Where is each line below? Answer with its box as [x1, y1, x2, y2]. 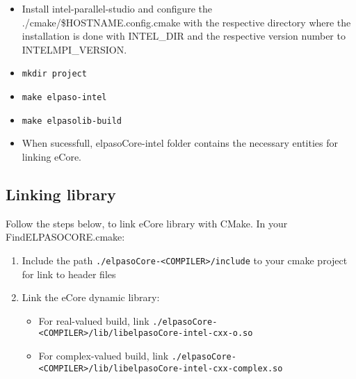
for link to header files [22, 266, 116, 281]
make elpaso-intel [22, 92, 107, 103]
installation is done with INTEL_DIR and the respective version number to [22, 29, 346, 43]
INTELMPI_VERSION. [22, 42, 127, 56]
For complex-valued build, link [38, 348, 169, 363]
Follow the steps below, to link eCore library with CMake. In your [6, 216, 288, 230]
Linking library [6, 183, 116, 204]
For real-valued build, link [38, 313, 149, 328]
